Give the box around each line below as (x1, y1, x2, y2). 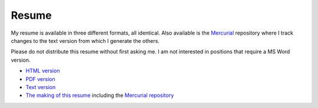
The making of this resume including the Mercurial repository (25, 92, 174, 99)
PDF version (25, 75, 55, 82)
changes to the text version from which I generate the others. (11, 37, 160, 44)
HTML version (25, 67, 60, 75)
